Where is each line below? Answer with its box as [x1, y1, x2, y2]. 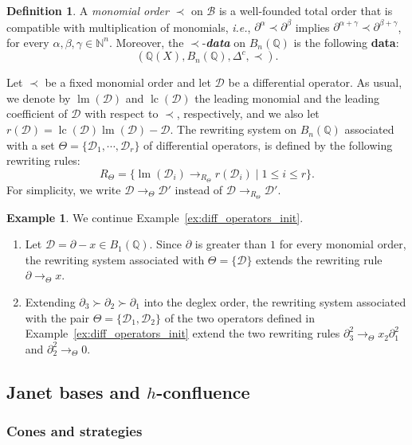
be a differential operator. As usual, [228, 74, 402, 91]
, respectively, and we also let [176, 105, 320, 122]
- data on [202, 33, 246, 50]
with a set [6, 136, 55, 153]
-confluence [156, 379, 250, 404]
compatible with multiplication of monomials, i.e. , [6, 18, 251, 35]
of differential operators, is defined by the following [143, 136, 393, 153]
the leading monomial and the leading [194, 89, 380, 106]
